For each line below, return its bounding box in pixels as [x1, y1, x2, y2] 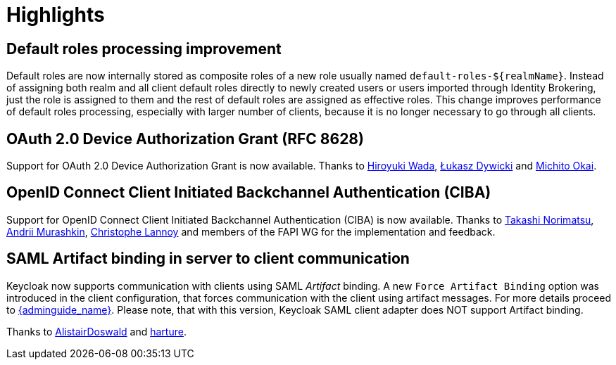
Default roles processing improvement [6, 39, 282, 58]
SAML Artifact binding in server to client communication [6, 250, 410, 268]
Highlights [6, 3, 105, 27]
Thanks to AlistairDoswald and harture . [6, 325, 187, 338]
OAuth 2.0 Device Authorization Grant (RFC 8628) [6, 129, 364, 148]
